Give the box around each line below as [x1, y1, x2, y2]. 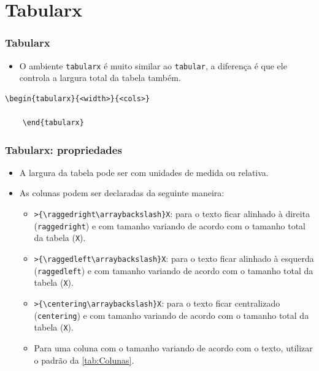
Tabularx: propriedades [5, 142, 122, 157]
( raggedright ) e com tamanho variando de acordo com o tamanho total [34, 219, 306, 232]
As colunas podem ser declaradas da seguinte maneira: [19, 186, 225, 199]
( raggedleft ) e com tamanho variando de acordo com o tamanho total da [34, 264, 313, 277]
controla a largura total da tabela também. [19, 71, 181, 84]
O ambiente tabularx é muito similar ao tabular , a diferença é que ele [19, 59, 287, 72]
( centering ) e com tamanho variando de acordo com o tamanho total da [34, 308, 309, 321]
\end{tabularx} [22, 118, 84, 128]
